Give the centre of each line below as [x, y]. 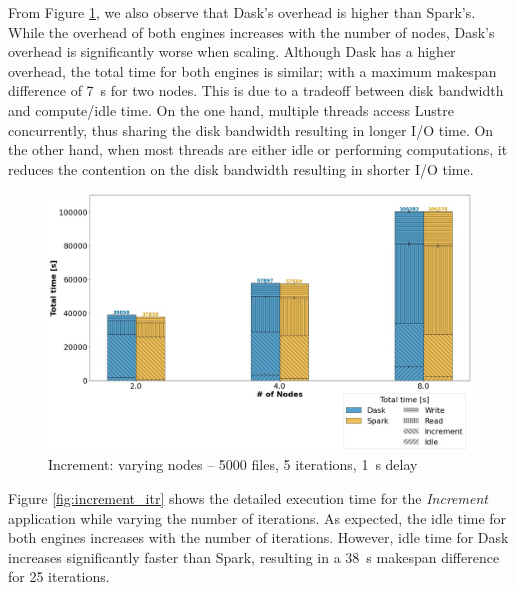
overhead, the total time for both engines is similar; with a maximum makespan [252, 70]
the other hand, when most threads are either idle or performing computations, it [258, 149]
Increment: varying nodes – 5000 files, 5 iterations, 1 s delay [233, 464]
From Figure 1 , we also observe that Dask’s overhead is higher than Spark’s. [242, 12]
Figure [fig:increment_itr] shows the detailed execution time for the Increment [248, 498]
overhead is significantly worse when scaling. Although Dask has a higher [232, 51]
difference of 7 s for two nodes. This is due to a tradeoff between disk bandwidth [256, 90]
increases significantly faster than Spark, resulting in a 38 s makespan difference [254, 556]
